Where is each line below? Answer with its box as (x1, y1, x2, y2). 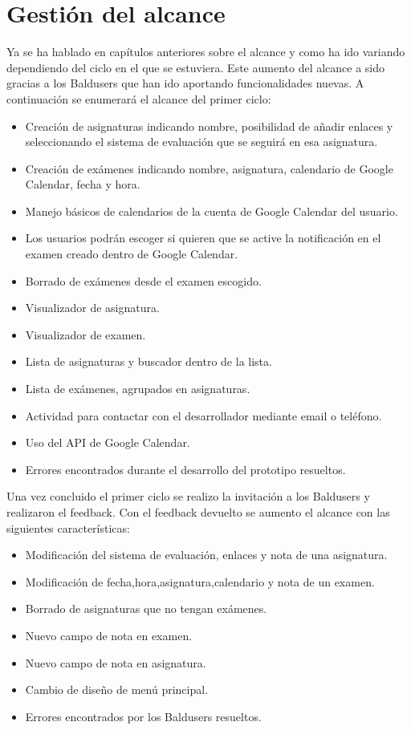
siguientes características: (6, 519, 130, 536)
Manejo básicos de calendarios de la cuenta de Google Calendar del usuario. (25, 202, 398, 219)
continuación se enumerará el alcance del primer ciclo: (6, 90, 271, 107)
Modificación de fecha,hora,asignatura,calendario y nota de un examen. (25, 573, 375, 590)
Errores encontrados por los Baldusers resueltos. (25, 708, 262, 724)
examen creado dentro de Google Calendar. (25, 245, 238, 262)
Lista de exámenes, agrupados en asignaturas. (25, 380, 250, 397)
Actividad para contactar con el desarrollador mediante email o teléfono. (25, 407, 382, 424)
